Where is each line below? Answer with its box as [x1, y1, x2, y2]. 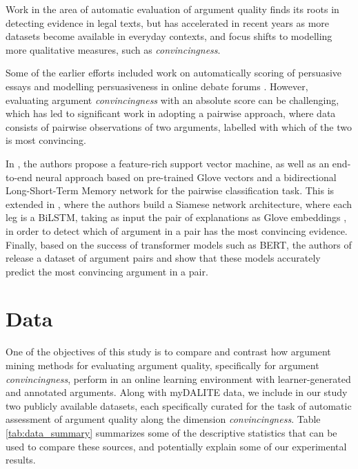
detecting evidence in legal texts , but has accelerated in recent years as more [6, 15, 330, 30]
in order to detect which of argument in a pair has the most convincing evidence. [6, 223, 348, 238]
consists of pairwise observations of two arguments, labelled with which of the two [6, 119, 352, 134]
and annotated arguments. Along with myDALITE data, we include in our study [6, 385, 348, 399]
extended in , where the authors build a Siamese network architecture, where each [6, 196, 352, 211]
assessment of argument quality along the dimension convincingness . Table [6, 412, 321, 426]
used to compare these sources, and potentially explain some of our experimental [6, 439, 347, 453]
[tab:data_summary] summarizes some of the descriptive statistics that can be [6, 425, 337, 439]
